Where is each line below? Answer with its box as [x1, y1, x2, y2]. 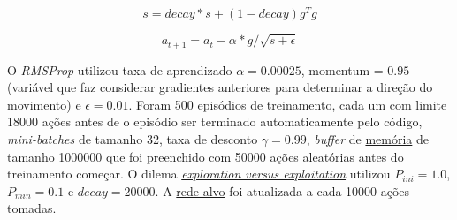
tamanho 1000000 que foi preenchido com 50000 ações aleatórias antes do [7, 147, 404, 165]
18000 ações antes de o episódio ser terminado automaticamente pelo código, [7, 112, 423, 131]
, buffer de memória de [306, 130, 430, 148]
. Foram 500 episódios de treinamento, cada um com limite [128, 95, 447, 113]
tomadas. [7, 199, 57, 217]
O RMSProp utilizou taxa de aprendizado [7, 60, 232, 79]
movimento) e [7, 95, 81, 113]
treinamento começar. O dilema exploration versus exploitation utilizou [7, 164, 391, 183]
